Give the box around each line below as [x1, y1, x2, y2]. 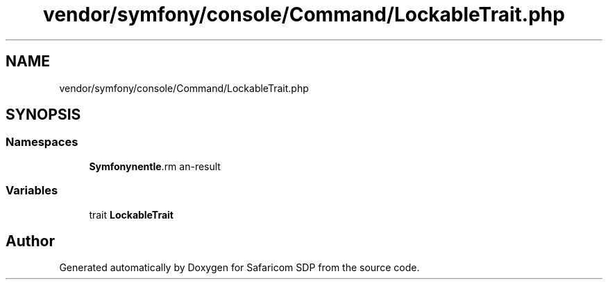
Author [6, 232, 55, 250]
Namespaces [6, 135, 78, 149]
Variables [6, 183, 58, 198]
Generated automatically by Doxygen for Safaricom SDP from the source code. [59, 261, 420, 274]
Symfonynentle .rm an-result [89, 160, 221, 172]
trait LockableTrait [89, 208, 174, 221]
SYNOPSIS [6, 106, 81, 124]
